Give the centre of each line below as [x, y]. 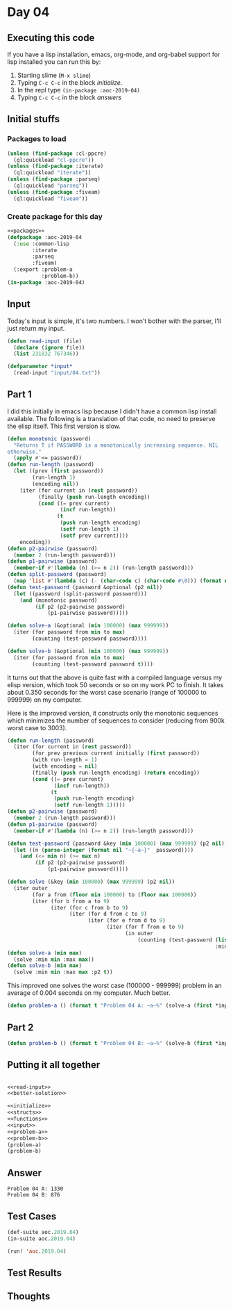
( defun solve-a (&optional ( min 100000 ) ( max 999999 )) [88, 626]
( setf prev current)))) [94, 536]
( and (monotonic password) [59, 600]
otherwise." [24, 452]
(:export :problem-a [43, 270]
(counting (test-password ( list [184, 940]
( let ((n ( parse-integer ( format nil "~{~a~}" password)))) [104, 850]
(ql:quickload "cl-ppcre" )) [54, 160]
